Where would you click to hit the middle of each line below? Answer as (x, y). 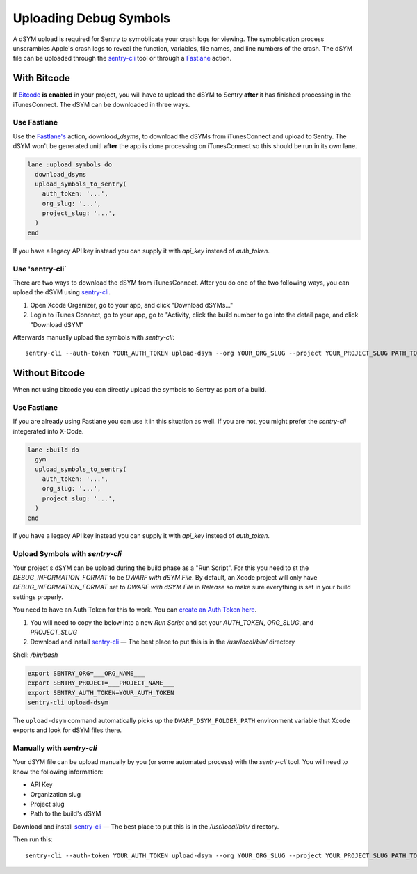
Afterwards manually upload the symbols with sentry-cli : (94, 337)
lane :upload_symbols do (70, 165)
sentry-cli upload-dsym (68, 702)
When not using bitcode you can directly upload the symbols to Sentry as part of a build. (140, 390)
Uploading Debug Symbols (91, 18)
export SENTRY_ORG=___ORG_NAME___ (86, 673)
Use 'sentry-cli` (40, 269)
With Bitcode (42, 78)
